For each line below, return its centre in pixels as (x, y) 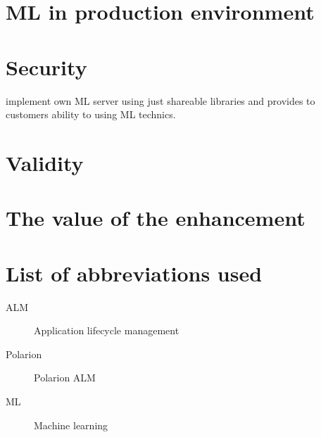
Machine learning (71, 425)
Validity (45, 162)
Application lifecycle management (107, 330)
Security (46, 66)
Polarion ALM (65, 378)
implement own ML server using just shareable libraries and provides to (160, 100)
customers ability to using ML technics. (91, 114)
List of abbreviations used (134, 273)
